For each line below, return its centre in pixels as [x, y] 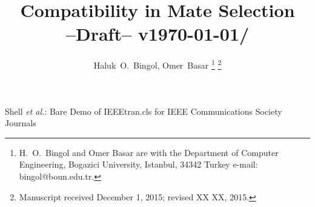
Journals [21, 123]
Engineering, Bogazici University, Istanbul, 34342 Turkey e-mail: [138, 164]
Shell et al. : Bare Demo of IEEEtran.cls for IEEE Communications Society [144, 111]
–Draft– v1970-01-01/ [157, 34]
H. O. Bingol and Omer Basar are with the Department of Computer [149, 152]
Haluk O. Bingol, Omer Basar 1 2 [157, 64]
